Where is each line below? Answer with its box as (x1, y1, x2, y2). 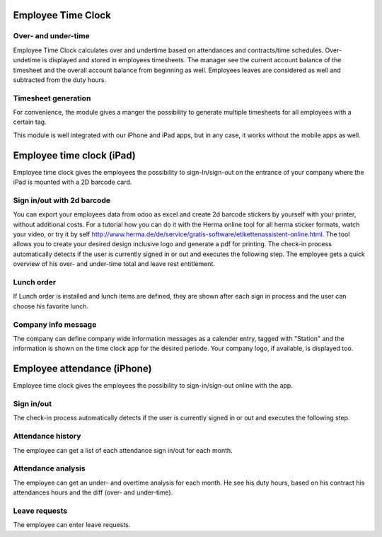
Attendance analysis (13, 463, 86, 473)
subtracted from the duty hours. (13, 75, 106, 84)
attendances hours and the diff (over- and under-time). (13, 488, 173, 497)
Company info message (13, 319, 97, 329)
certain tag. (13, 117, 47, 127)
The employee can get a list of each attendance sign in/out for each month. (13, 446, 233, 454)
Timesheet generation (13, 93, 91, 103)
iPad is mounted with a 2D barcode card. (13, 178, 132, 187)
